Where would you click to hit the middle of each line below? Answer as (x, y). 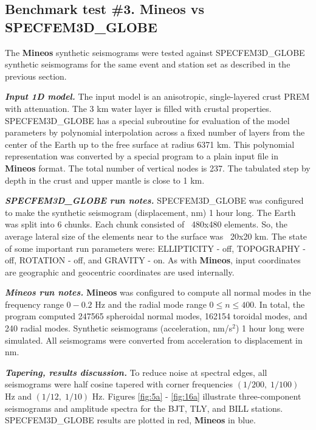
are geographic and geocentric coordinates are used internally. (120, 272)
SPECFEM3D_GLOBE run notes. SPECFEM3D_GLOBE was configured (154, 200)
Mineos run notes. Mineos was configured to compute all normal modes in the (158, 292)
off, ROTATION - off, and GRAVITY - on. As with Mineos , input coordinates (153, 260)
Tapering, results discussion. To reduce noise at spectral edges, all (136, 372)
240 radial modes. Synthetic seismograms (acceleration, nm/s (119, 328)
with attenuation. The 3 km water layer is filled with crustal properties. (138, 108)
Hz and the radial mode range (151, 304)
